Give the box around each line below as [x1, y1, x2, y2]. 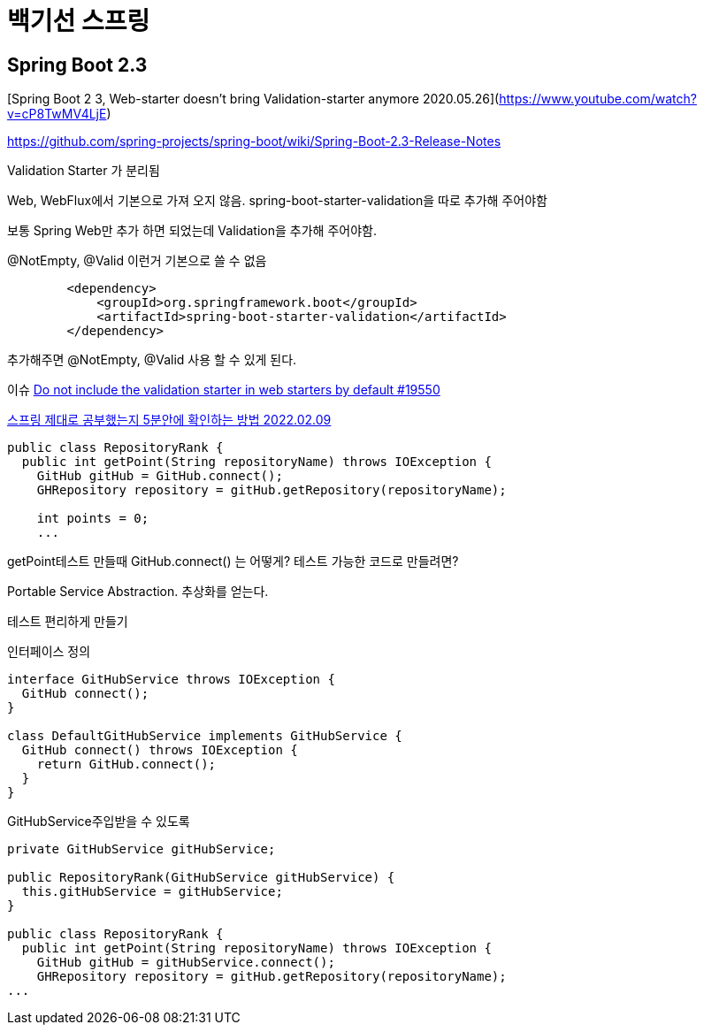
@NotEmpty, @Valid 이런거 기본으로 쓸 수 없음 [7, 253, 267, 269]
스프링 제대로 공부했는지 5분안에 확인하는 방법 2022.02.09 [7, 412, 332, 428]
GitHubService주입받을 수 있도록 [7, 814, 190, 829]
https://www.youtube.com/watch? [499, 91, 697, 107]
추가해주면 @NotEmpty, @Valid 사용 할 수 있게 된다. [7, 352, 297, 368]
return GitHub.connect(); [36, 757, 217, 772]
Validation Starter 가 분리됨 [7, 163, 160, 179]
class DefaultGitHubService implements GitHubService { [7, 729, 402, 744]
